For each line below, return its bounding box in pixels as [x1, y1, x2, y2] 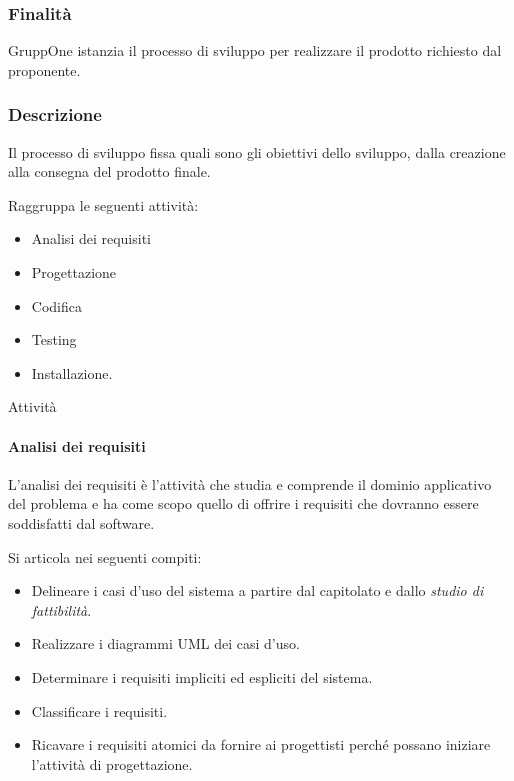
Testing [31, 329, 77, 350]
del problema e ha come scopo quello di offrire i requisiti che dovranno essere [8, 493, 479, 514]
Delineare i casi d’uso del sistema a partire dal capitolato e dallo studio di [31, 580, 484, 601]
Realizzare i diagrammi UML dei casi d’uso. [31, 633, 300, 654]
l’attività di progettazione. [31, 753, 193, 774]
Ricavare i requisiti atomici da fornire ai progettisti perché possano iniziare [31, 734, 491, 755]
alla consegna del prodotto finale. [8, 161, 211, 182]
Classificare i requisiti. [31, 700, 168, 721]
